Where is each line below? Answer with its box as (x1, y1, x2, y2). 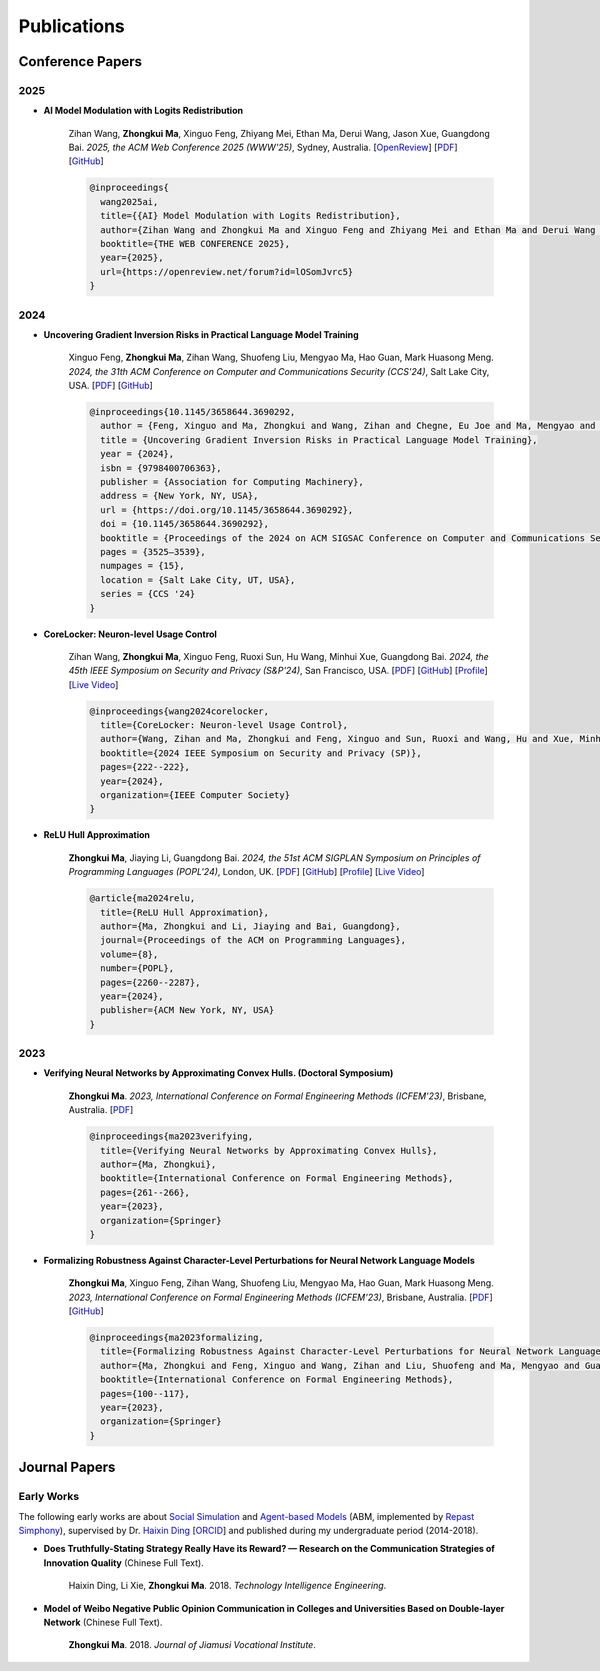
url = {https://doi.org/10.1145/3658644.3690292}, (100, 504, 354, 515)
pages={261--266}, (100, 1186, 190, 1198)
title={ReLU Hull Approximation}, (100, 906, 270, 918)
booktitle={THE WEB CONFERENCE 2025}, (100, 238, 290, 250)
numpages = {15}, (100, 560, 185, 572)
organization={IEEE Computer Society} (100, 790, 290, 801)
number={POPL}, (100, 963, 175, 974)
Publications (18, 15, 125, 37)
